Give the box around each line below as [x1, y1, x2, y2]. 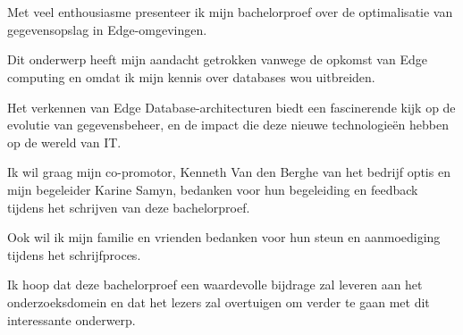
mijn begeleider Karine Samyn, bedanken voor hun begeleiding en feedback [7, 180, 418, 198]
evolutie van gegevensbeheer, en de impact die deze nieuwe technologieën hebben [7, 115, 449, 134]
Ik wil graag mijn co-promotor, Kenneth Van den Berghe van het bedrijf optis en [7, 163, 450, 181]
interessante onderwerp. [7, 310, 136, 329]
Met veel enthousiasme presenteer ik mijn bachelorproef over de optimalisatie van [7, 3, 453, 21]
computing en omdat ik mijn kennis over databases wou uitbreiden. [7, 67, 375, 86]
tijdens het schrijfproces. [7, 245, 141, 264]
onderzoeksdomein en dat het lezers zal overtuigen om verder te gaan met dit [7, 292, 430, 311]
